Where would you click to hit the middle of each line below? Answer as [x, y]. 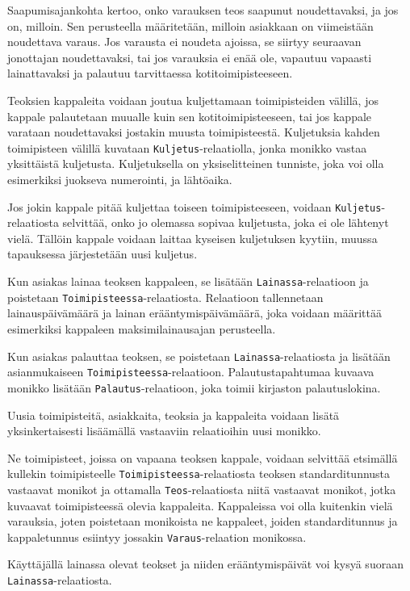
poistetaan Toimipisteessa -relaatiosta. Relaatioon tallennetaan [165, 297]
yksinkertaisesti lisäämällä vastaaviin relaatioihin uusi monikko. [164, 431]
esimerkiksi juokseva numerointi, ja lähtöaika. [120, 179]
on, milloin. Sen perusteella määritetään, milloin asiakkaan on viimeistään [190, 25]
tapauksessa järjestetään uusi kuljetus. [102, 254]
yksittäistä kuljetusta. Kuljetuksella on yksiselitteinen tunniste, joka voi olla [196, 163]
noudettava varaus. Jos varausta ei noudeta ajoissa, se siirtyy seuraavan [184, 42]
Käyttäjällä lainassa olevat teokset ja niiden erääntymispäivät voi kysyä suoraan [205, 564]
